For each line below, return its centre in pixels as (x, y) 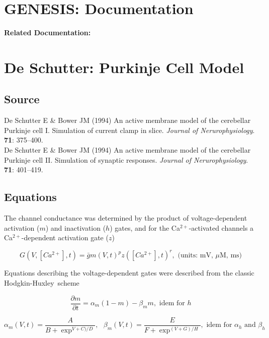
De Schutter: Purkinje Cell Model (124, 67)
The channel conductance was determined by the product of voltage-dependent (126, 218)
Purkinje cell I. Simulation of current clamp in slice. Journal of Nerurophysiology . (129, 130)
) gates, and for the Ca (145, 227)
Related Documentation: (48, 32)
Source (22, 99)
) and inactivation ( (76, 227)
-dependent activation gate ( (65, 238)
